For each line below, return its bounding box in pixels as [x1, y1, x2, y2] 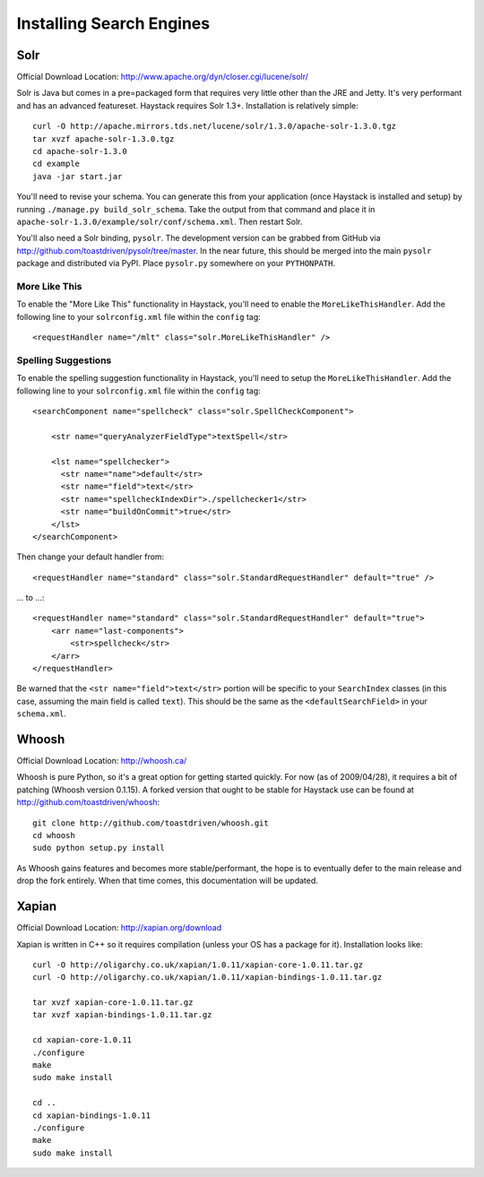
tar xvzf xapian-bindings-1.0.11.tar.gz [32, 1009, 212, 1020]
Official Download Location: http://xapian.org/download [16, 922, 222, 933]
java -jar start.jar [32, 171, 123, 181]
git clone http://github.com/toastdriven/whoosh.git [32, 818, 269, 828]
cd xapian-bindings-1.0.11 [32, 1110, 151, 1121]
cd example [32, 159, 81, 169]
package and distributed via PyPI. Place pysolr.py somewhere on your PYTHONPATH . [16, 258, 336, 269]
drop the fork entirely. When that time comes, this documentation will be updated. [16, 875, 318, 887]
